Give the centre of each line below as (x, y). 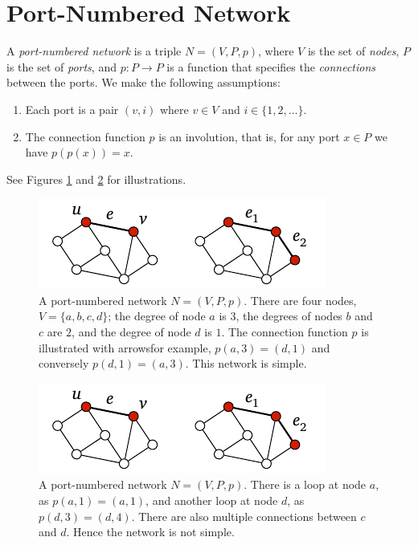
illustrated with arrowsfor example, (125, 347)
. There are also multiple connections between (244, 516)
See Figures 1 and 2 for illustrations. (96, 179)
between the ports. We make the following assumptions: (143, 82)
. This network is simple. (246, 363)
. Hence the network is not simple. (150, 532)
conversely (64, 363)
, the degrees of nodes (289, 316)
